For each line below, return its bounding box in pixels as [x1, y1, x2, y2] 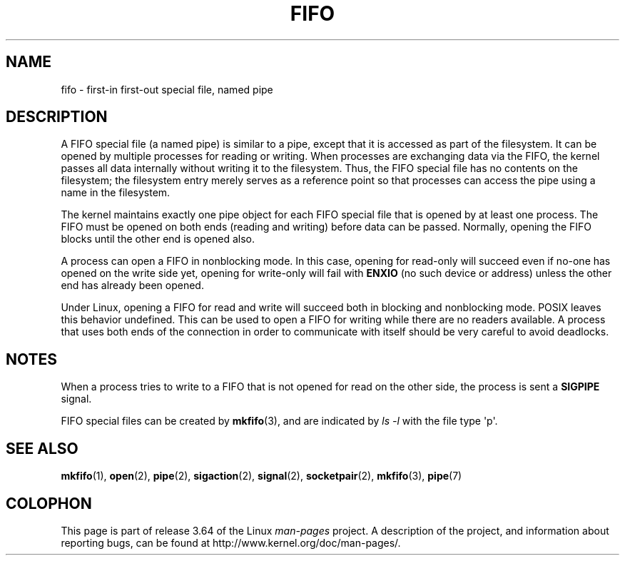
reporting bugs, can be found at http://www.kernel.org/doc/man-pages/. [61, 536, 401, 549]
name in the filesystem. [61, 186, 171, 199]
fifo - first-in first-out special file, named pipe [61, 83, 273, 96]
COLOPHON [6, 494, 92, 512]
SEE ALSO [6, 439, 78, 458]
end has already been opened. [61, 279, 204, 292]
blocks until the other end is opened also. [61, 233, 255, 246]
